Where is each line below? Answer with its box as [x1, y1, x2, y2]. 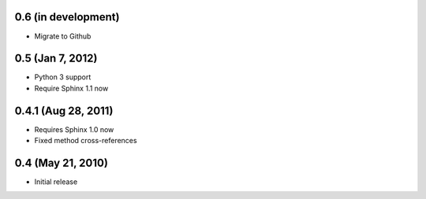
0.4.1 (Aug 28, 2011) [14, 104, 114, 117]
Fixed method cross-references [34, 136, 137, 146]
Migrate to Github [34, 31, 92, 41]
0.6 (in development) [14, 10, 120, 24]
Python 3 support [34, 72, 92, 82]
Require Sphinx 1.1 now [34, 83, 109, 93]
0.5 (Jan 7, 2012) [14, 52, 98, 65]
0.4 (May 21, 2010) [14, 156, 108, 169]
